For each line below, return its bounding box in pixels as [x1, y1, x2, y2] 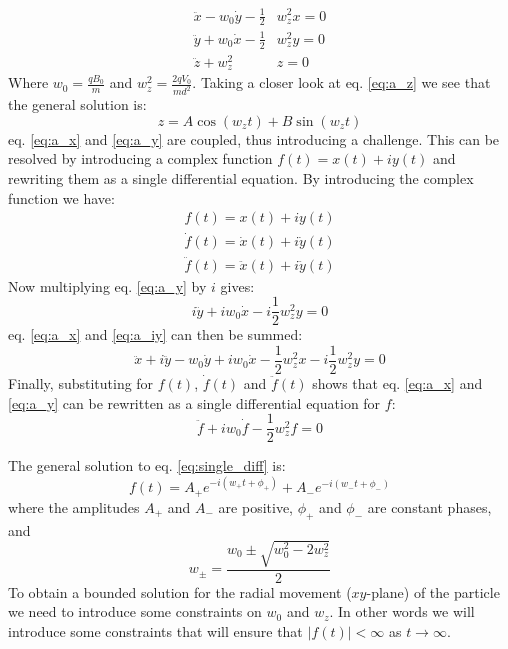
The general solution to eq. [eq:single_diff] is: [8, 455, 286, 476]
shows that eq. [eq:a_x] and [312, 373, 483, 393]
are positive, [218, 496, 294, 517]
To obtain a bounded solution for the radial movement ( [8, 581, 352, 602]
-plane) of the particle [366, 581, 500, 602]
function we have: [8, 187, 115, 208]
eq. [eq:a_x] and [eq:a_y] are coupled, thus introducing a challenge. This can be [8, 128, 500, 149]
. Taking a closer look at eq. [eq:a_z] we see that [192, 72, 491, 93]
